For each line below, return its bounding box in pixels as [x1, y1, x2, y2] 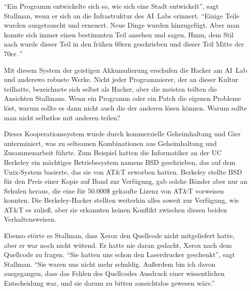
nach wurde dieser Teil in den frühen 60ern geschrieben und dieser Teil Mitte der [4, 39, 244, 49]
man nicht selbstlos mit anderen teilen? [4, 112, 121, 122]
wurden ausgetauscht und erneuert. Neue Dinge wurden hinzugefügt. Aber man [4, 20, 240, 30]
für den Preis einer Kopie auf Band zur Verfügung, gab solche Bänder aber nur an [4, 176, 248, 186]
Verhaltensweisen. [4, 214, 56, 224]
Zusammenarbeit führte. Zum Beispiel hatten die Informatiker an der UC [4, 147, 222, 158]
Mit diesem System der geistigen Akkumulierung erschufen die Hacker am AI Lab [4, 65, 247, 75]
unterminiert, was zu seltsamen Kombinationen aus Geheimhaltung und [4, 138, 217, 148]
